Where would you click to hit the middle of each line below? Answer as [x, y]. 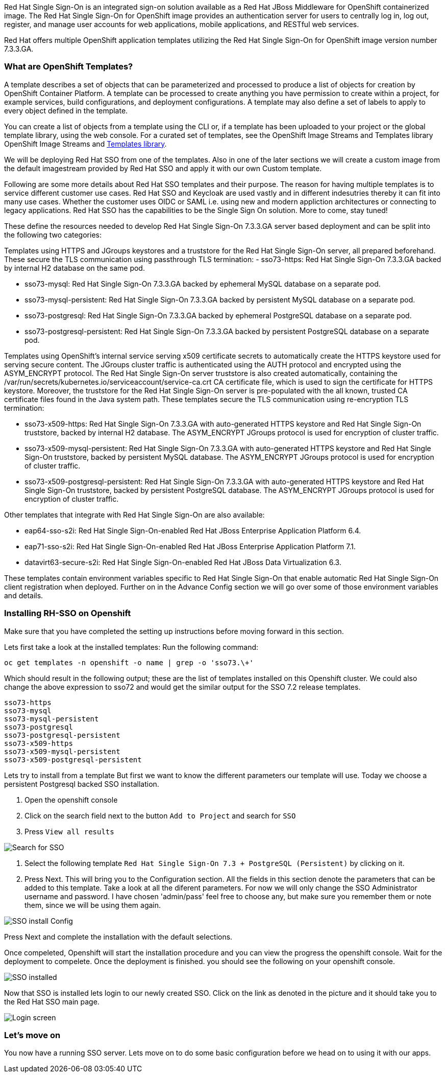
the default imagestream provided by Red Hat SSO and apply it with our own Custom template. [163, 168]
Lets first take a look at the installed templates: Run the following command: [131, 647]
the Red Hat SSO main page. [52, 1001]
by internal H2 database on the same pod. [75, 268]
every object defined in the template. [66, 110]
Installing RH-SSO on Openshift [68, 613]
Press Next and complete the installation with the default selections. [118, 936]
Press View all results [69, 831]
